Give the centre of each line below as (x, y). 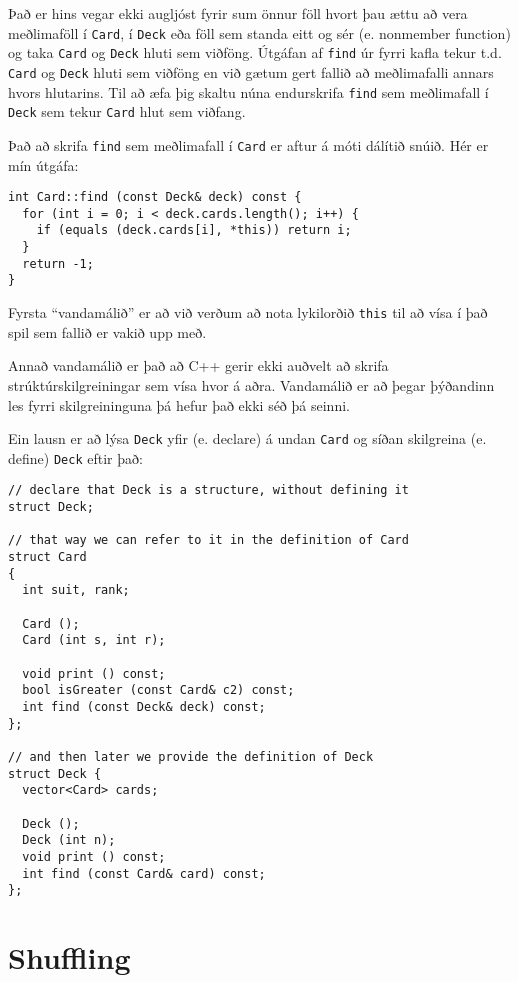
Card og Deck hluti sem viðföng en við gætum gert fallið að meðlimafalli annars (251, 71)
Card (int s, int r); (94, 640)
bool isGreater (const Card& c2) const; (158, 690)
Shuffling (69, 957)
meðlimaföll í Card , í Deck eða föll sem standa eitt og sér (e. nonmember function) (259, 32)
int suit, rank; (76, 590)
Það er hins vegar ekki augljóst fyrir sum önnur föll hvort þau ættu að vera (238, 13)
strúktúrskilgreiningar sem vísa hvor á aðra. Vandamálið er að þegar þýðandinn (251, 384)
